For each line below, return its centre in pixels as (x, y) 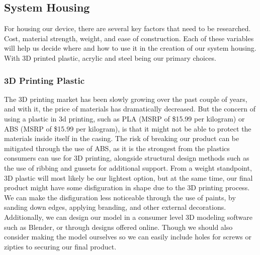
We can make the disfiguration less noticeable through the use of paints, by (120, 197)
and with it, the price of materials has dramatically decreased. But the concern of (130, 109)
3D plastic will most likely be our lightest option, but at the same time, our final (128, 177)
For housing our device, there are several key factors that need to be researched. (127, 28)
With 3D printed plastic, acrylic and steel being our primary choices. (110, 57)
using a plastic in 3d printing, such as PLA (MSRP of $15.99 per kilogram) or (124, 118)
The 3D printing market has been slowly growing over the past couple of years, (126, 99)
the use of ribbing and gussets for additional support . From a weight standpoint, (128, 167)
